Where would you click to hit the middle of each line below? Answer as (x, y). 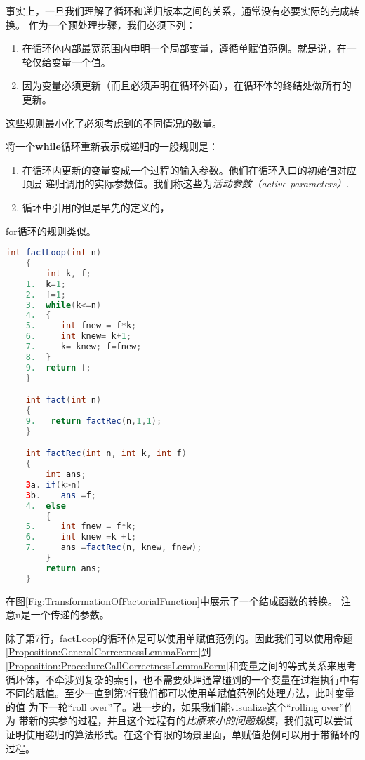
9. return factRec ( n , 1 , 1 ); (94, 421)
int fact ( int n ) (64, 400)
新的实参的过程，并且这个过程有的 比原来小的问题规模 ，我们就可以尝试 (191, 720)
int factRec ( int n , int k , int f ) (106, 454)
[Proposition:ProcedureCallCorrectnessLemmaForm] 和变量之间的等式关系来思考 (181, 666)
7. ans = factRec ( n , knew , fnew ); (114, 548)
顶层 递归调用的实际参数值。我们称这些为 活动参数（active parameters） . (186, 184)
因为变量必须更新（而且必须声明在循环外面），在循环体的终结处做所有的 (187, 85)
